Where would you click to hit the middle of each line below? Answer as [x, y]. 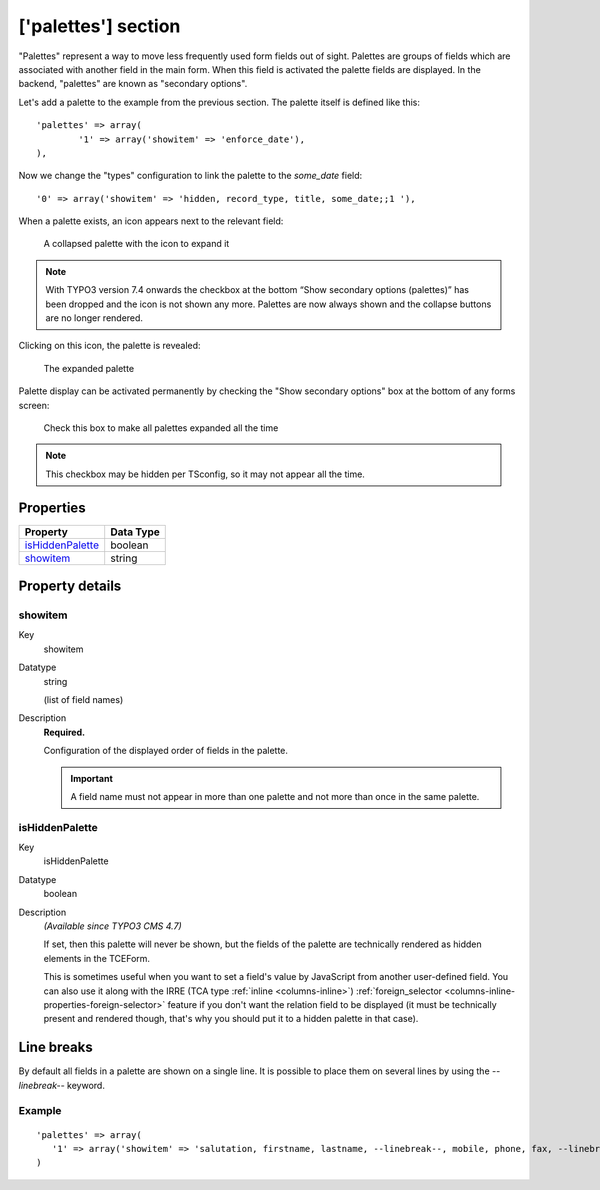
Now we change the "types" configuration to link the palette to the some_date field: [190, 176]
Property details [70, 586]
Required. [64, 732]
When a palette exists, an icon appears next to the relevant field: [151, 221]
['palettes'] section [99, 26]
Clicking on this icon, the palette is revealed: [109, 346]
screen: [34, 405]
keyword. [85, 1085]
